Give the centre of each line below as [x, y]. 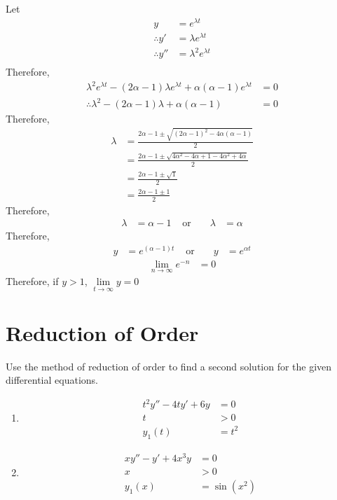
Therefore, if [32, 281]
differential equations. [52, 380]
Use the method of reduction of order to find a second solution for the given [169, 366]
